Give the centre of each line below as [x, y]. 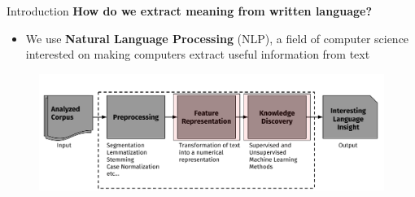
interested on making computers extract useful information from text [198, 54]
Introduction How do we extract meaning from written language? [189, 11]
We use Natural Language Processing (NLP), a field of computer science [217, 38]
